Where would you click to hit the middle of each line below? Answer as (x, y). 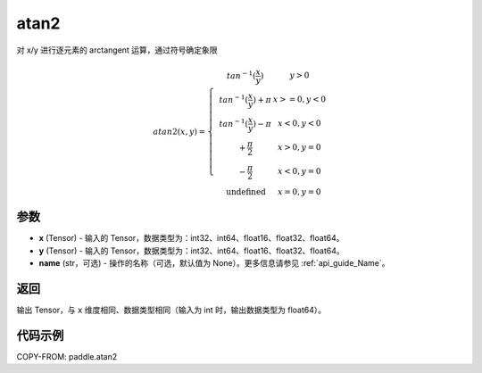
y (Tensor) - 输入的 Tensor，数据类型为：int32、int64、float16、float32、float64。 (192, 251)
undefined (246, 191)
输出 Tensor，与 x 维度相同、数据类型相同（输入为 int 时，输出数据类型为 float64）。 (171, 310)
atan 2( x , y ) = (179, 131)
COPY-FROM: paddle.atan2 (67, 356)
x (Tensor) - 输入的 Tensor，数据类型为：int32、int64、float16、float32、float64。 (191, 238)
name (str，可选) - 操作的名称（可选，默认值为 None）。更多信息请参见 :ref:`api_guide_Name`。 (214, 263)
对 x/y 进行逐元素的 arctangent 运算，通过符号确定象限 (117, 50)
